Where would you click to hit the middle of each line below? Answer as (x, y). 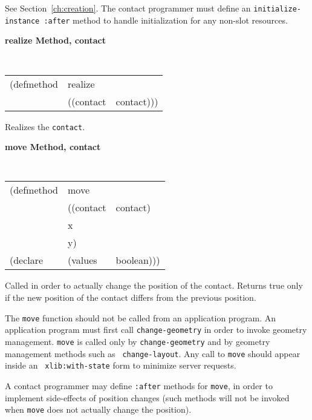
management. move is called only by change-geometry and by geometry (138, 341)
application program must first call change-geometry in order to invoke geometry (156, 330)
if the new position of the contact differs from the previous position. (131, 297)
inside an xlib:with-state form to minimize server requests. (121, 365)
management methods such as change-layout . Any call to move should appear (153, 353)
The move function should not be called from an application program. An (141, 317)
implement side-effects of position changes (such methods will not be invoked (147, 397)
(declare (27, 260)
